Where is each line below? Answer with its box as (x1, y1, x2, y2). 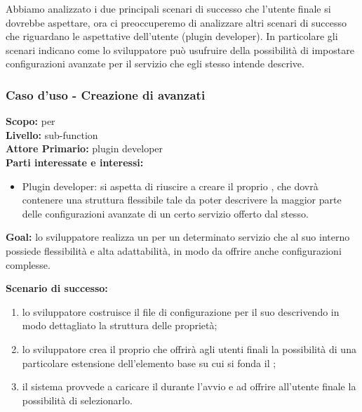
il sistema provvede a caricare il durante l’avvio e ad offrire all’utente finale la (22, 379, 356, 394)
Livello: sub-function (6, 127, 98, 142)
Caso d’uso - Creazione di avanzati (6, 86, 206, 103)
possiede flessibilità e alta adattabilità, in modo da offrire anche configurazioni (6, 243, 342, 258)
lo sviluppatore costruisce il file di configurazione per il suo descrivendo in (22, 304, 340, 319)
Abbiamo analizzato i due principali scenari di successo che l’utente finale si (6, 1, 331, 15)
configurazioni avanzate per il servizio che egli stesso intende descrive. (6, 56, 304, 71)
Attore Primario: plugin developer (6, 141, 163, 156)
